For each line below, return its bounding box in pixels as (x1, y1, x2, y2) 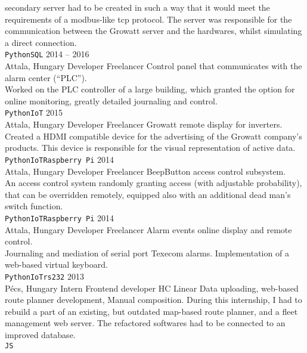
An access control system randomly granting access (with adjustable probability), (5, 176, 302, 189)
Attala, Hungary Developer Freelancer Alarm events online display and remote (5, 223, 292, 236)
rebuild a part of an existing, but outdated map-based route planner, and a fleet (5, 305, 298, 317)
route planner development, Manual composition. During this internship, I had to (5, 293, 302, 306)
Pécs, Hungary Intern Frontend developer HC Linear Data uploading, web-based (5, 281, 299, 294)
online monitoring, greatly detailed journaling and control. (5, 94, 218, 107)
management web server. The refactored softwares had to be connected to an (5, 317, 286, 329)
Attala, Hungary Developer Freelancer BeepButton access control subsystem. (5, 165, 286, 177)
